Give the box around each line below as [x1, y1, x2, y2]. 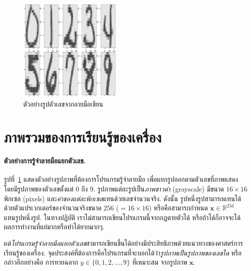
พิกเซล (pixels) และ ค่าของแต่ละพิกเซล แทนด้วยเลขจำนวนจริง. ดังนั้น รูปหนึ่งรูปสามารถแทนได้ [4, 193, 241, 203]
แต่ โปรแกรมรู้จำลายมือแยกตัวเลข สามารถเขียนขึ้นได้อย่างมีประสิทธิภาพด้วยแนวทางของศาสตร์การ [4, 238, 243, 248]
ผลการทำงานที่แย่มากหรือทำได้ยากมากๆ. [4, 222, 104, 232]
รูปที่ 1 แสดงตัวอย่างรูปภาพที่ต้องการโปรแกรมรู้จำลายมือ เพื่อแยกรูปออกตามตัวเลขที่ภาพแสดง [4, 174, 238, 184]
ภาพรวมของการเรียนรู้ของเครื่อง [4, 127, 162, 147]
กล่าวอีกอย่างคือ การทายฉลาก [4, 257, 78, 267]
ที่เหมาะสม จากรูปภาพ [132, 257, 187, 267]
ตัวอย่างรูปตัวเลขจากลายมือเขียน [23, 98, 103, 109]
